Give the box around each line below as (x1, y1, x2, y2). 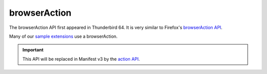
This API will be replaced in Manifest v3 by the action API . (22, 56, 140, 62)
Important (22, 47, 44, 53)
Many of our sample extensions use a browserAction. (9, 33, 118, 39)
